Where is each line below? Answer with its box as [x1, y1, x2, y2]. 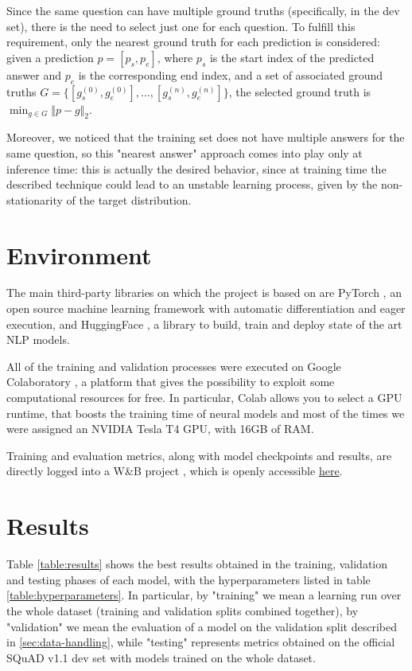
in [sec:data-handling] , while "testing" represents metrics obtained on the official [6, 634, 395, 650]
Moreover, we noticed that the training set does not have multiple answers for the [6, 129, 405, 146]
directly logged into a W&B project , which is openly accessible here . [6, 462, 343, 479]
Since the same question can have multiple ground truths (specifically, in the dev [6, 2, 400, 18]
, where [157, 49, 193, 65]
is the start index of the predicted [209, 49, 375, 65]
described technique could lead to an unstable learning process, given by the [6, 176, 378, 193]
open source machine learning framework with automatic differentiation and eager [6, 300, 406, 317]
